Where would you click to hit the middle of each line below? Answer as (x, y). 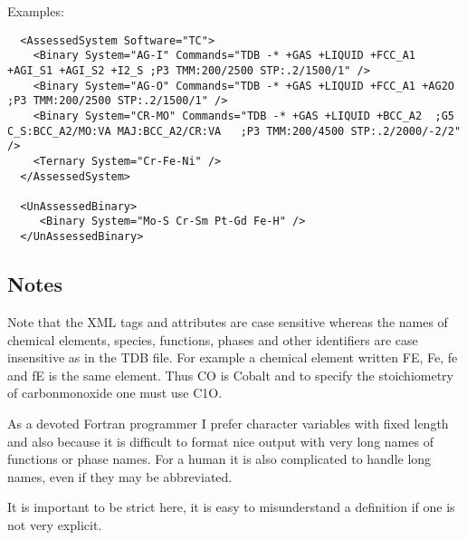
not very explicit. (55, 524)
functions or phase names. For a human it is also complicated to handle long (219, 459)
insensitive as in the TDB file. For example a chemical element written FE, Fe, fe (233, 357)
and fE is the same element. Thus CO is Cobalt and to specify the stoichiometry (230, 375)
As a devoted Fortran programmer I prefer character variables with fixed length (228, 423)
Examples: (36, 11)
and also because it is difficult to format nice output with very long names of (220, 441)
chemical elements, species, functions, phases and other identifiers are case (213, 339)
